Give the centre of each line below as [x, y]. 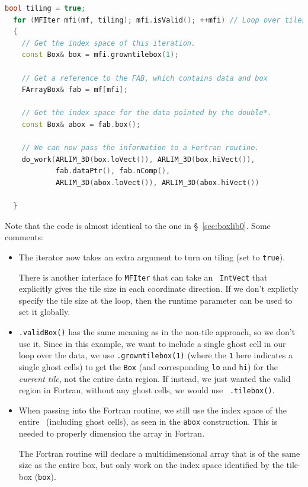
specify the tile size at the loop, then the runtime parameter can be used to [155, 300]
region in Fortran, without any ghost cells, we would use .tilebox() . [147, 390]
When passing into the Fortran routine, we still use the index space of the [153, 410]
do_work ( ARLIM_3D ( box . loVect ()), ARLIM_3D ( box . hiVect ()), [138, 159]
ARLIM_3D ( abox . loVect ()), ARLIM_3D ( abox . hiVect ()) [157, 182]
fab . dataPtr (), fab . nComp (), [113, 171]
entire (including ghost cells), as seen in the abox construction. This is [148, 421]
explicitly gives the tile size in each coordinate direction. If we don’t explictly [158, 289]
